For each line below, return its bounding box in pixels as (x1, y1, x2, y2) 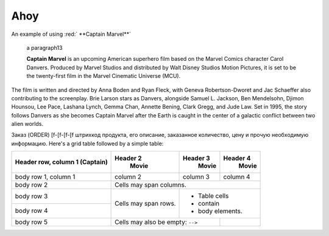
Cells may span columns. (115, 181, 187, 189)
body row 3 (15, 192, 48, 200)
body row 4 (15, 207, 48, 215)
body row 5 (15, 218, 48, 226)
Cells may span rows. (115, 200, 176, 208)
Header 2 (115, 154, 143, 162)
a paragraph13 (26, 44, 63, 51)
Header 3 (183, 154, 210, 162)
